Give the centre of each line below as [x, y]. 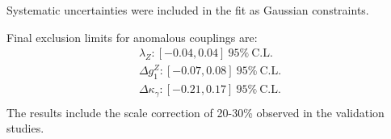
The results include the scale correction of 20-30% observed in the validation [195, 112]
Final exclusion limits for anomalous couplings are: [132, 37]
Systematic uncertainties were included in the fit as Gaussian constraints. [188, 10]
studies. [25, 128]
